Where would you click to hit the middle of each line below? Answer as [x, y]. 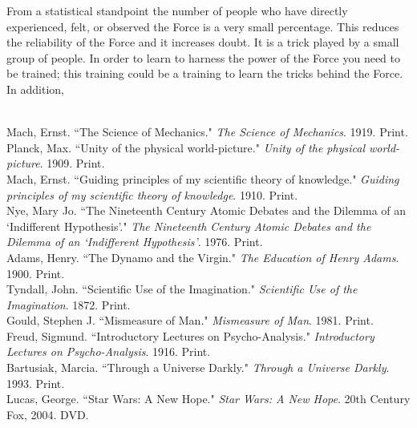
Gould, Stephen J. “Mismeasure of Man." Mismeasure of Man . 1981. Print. [190, 320]
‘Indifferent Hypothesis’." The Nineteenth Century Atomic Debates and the [189, 226]
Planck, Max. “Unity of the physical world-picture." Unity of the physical [186, 147]
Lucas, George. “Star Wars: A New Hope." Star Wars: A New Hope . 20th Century [208, 399]
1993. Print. [36, 383]
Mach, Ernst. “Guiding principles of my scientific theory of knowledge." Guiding [203, 178]
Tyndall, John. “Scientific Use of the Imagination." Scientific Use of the [182, 289]
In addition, [35, 89]
